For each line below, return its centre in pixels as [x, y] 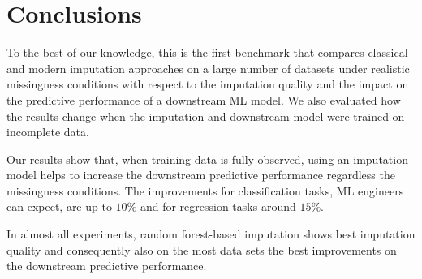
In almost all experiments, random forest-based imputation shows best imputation [211, 234]
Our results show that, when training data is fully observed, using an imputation [207, 159]
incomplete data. [48, 132]
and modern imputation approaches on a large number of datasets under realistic [208, 68]
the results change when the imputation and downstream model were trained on [206, 116]
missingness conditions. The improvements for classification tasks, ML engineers [205, 190]
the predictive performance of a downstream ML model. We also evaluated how [204, 99]
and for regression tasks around [218, 206]
